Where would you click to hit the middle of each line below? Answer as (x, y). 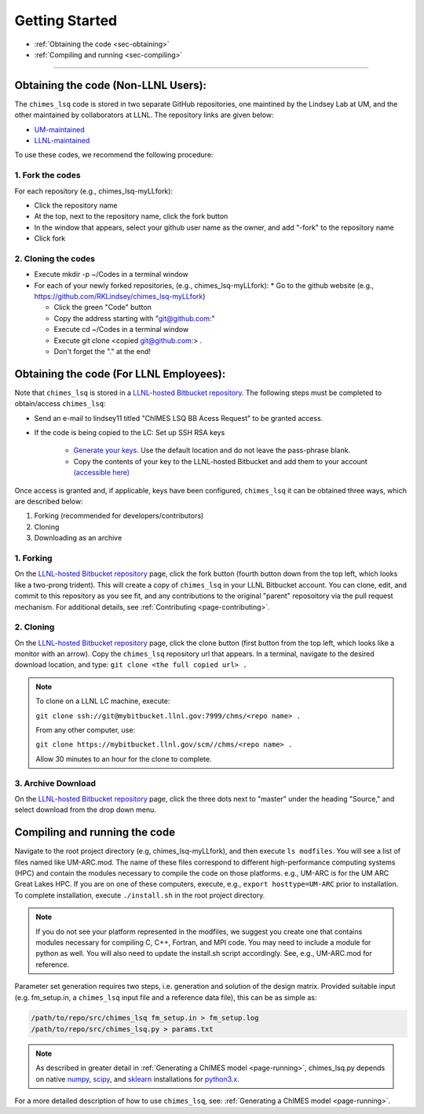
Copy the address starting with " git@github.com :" (134, 318)
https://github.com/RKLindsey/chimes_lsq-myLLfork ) (120, 297)
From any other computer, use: (86, 730)
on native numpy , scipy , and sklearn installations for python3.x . (137, 1079)
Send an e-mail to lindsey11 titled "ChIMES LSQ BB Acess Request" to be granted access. (179, 418)
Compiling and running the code (95, 833)
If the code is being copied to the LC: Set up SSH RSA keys (130, 433)
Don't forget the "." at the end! (102, 351)
